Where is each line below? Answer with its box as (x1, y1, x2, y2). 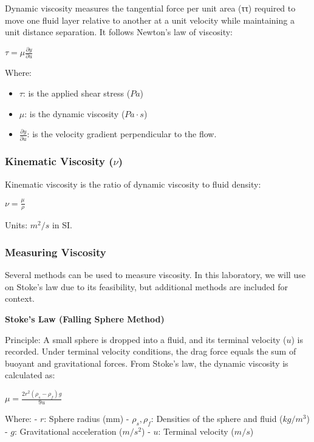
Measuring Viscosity (5, 244, 106, 259)
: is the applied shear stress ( (22, 87, 131, 99)
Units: (5, 219, 28, 231)
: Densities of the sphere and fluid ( (151, 412, 283, 425)
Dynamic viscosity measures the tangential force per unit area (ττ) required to (5, 2, 296, 14)
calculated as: (5, 369, 55, 381)
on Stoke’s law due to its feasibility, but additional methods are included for (5, 280, 288, 293)
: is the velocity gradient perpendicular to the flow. (27, 127, 217, 140)
